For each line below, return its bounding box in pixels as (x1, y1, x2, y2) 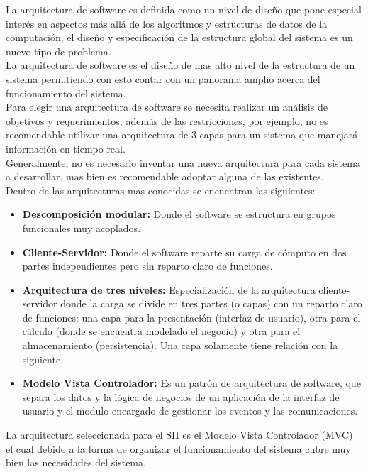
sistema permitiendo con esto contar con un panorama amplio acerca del (6, 71, 320, 86)
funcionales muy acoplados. (22, 220, 141, 235)
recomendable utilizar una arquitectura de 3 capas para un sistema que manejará (6, 127, 358, 142)
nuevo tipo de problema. (6, 43, 111, 58)
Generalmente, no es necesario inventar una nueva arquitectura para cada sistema (6, 155, 360, 170)
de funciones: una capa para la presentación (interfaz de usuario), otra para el (22, 309, 361, 324)
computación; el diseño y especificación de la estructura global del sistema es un (6, 30, 353, 45)
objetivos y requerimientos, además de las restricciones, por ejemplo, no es (6, 113, 328, 128)
